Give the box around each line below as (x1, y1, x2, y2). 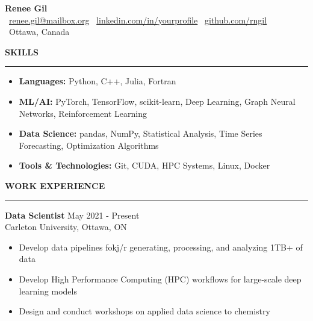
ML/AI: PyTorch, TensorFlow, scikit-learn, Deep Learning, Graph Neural (19, 95, 296, 107)
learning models (19, 284, 77, 297)
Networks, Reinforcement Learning (19, 107, 147, 119)
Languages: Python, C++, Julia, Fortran (19, 75, 176, 87)
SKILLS (5, 45, 39, 58)
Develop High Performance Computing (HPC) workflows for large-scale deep (19, 272, 302, 285)
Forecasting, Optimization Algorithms (19, 139, 159, 151)
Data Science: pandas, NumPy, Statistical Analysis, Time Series (19, 127, 262, 140)
